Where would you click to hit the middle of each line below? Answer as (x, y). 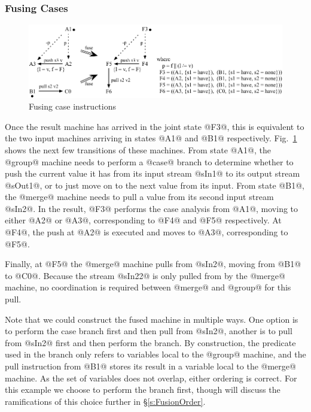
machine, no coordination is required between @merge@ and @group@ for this (148, 287)
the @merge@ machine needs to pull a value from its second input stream (139, 197)
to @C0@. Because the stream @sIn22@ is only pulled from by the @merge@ (145, 275)
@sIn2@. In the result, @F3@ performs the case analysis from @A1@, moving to (152, 208)
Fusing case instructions (72, 106)
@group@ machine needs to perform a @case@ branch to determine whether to (149, 161)
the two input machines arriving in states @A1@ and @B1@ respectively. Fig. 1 (151, 138)
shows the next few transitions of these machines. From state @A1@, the (138, 149)
